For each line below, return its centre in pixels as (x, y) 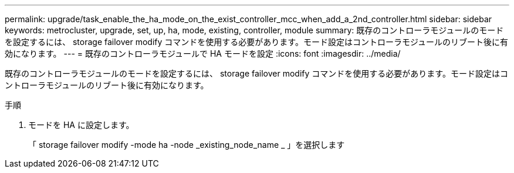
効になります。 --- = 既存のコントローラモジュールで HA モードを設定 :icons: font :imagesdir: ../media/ (203, 53)
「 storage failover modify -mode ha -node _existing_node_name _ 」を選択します (187, 145)
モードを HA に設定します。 (81, 125)
